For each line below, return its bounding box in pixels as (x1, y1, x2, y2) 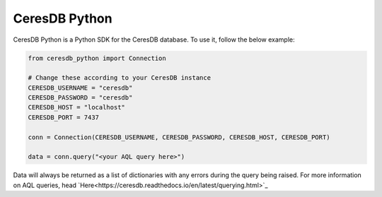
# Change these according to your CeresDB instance (28, 74, 212, 82)
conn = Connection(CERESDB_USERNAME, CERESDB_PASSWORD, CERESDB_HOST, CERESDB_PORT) (28, 133, 330, 141)
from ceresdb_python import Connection (28, 54, 166, 62)
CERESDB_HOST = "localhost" (28, 103, 125, 112)
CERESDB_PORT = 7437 (28, 113, 99, 121)
